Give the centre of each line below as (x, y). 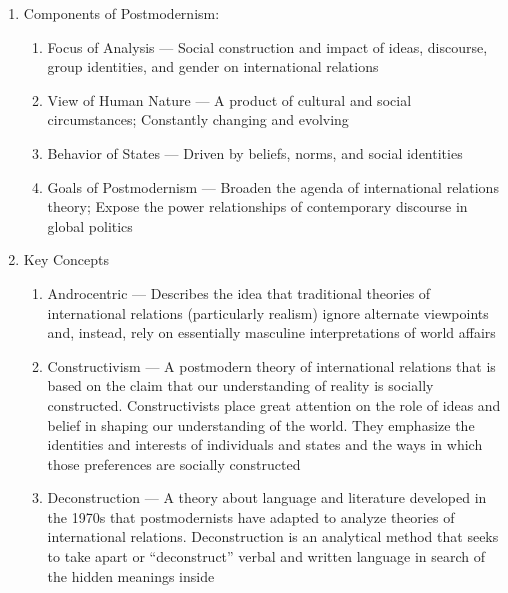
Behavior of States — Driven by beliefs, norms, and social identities (255, 152)
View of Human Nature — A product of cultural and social (229, 99)
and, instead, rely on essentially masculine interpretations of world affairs (271, 332)
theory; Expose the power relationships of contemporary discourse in (257, 206)
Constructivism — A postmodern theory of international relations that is (271, 365)
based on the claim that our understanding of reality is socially (240, 385)
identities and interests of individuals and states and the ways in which (265, 444)
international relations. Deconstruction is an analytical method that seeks (273, 536)
